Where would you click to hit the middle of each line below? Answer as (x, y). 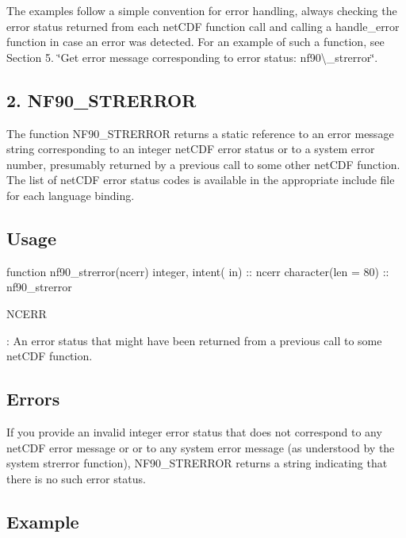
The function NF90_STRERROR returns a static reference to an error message (200, 133)
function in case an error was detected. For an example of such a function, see (195, 42)
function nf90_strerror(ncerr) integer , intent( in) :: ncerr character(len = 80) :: (198, 271)
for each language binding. (71, 195)
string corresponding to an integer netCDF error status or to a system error (191, 149)
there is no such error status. (76, 478)
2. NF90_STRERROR (101, 100)
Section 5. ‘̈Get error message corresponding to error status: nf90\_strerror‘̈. (192, 57)
